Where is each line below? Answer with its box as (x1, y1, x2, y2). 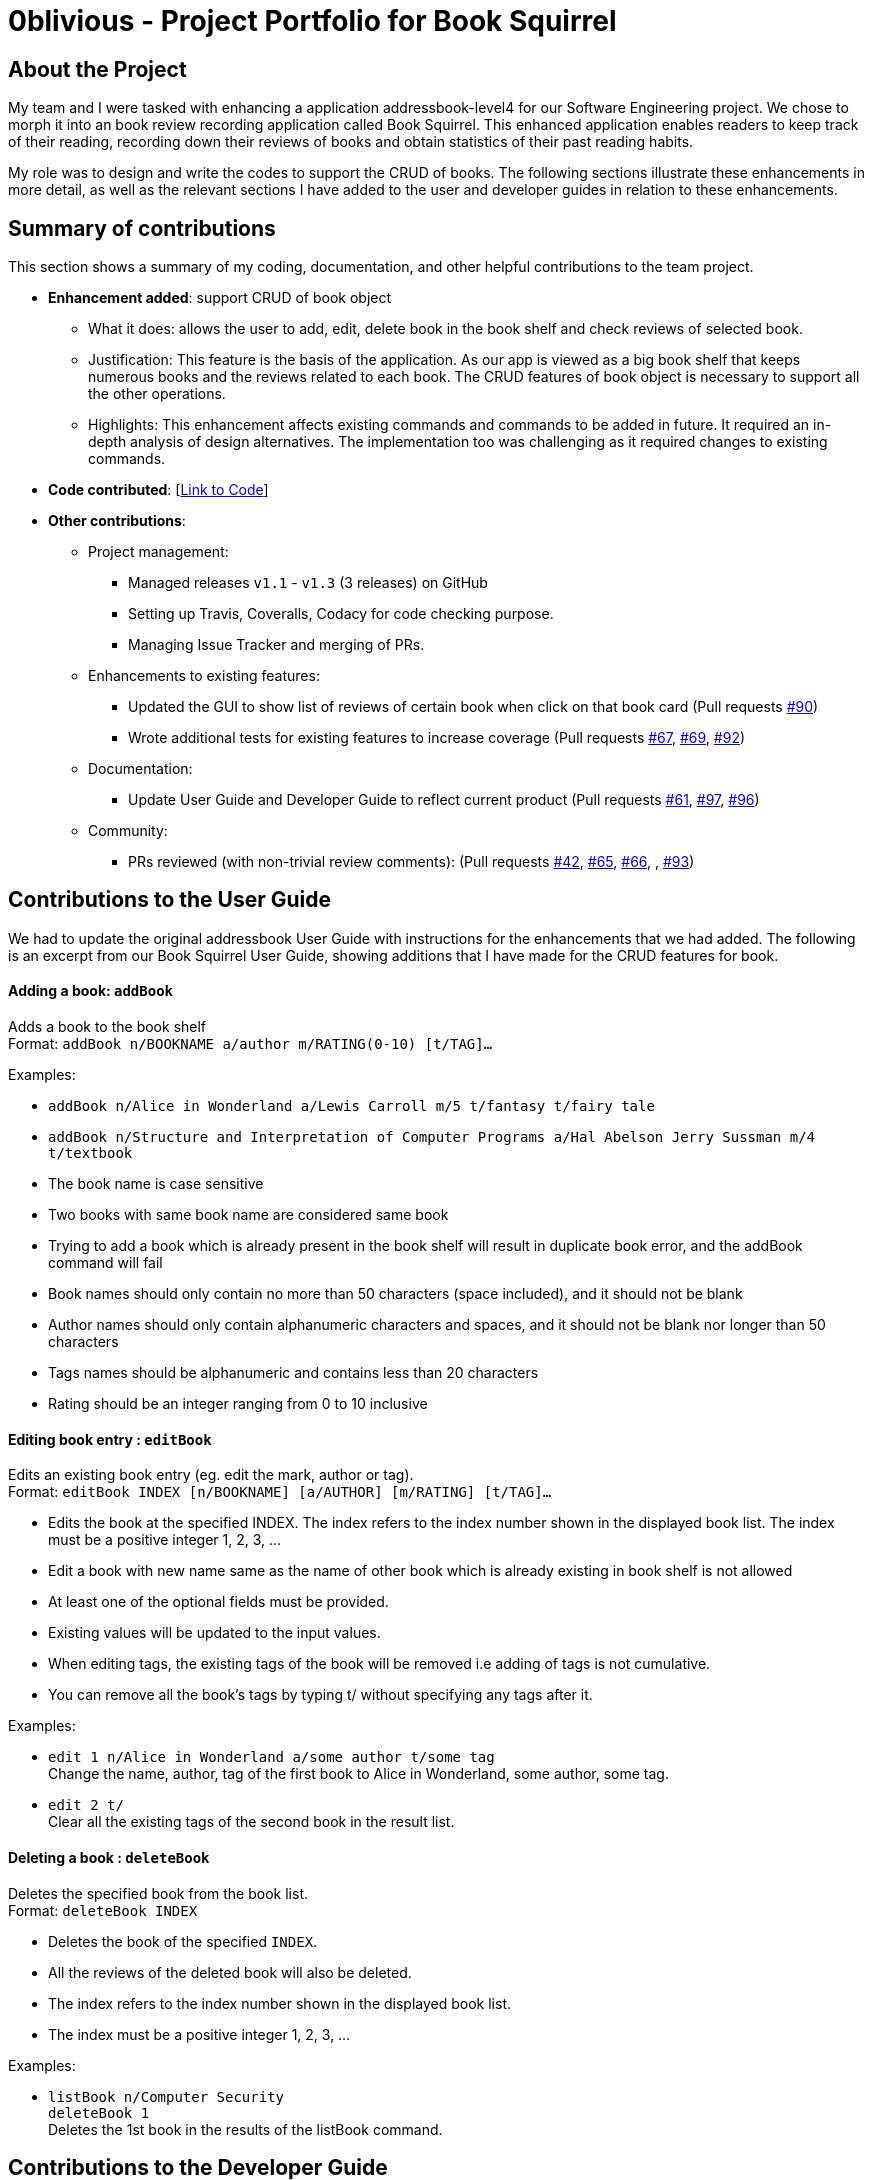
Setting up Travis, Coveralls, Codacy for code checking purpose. (128, 605, 554, 623)
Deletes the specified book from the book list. (8, 1884, 308, 1902)
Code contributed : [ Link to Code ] (48, 481, 269, 499)
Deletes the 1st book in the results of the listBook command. (48, 2120, 443, 2138)
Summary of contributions (8, 215, 276, 241)
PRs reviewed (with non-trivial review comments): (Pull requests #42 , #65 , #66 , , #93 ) (128, 853, 695, 871)
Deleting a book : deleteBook (8, 1848, 210, 1866)
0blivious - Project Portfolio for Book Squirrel (8, 4, 617, 38)
